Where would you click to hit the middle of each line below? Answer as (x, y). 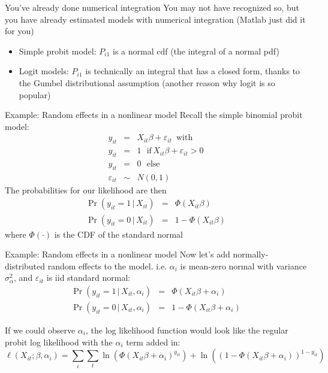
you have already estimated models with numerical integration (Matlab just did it (155, 19)
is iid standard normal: (88, 278)
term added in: (153, 342)
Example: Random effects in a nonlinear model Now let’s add (118, 254)
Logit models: (44, 71)
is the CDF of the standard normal (118, 234)
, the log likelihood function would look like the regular (187, 330)
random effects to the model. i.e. (107, 266)
